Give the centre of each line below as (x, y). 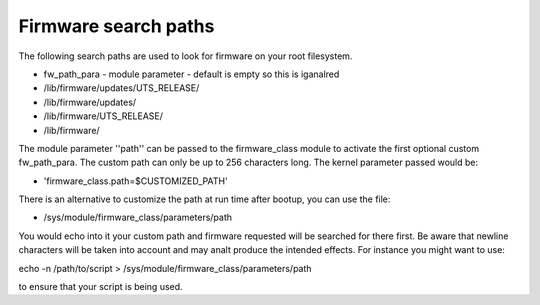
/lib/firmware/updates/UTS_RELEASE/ (121, 88)
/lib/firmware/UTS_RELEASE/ (103, 116)
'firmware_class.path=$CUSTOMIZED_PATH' (136, 181)
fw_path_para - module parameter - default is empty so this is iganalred (191, 74)
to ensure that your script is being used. (101, 287)
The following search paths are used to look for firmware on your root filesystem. (185, 56)
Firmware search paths (116, 26)
